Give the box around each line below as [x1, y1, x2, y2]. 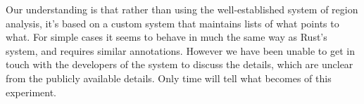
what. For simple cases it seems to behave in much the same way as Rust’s [6, 30, 327, 44]
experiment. [6, 84, 56, 99]
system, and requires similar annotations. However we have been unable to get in [6, 43, 355, 58]
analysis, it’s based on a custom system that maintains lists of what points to [6, 15, 339, 30]
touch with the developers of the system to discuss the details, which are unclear [6, 57, 353, 72]
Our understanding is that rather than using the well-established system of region [6, 2, 358, 16]
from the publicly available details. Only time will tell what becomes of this [6, 70, 332, 85]
